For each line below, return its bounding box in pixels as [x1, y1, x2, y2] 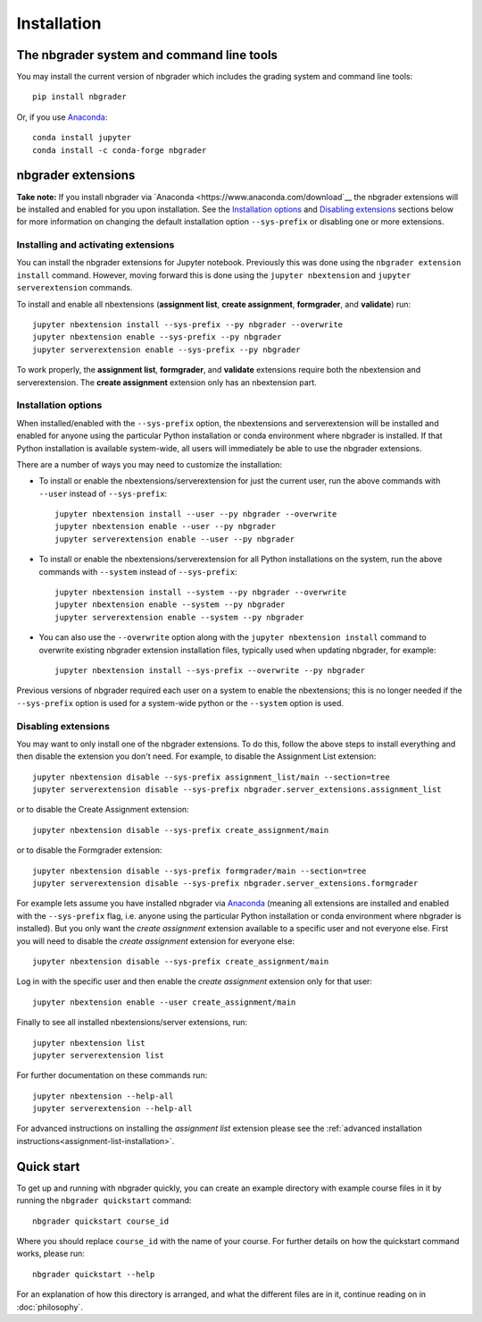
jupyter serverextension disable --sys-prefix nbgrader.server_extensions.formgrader [32, 879, 419, 888]
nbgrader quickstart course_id [32, 1216, 170, 1226]
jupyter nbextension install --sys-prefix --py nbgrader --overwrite [32, 320, 344, 330]
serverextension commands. [16, 282, 133, 293]
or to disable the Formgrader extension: [16, 845, 162, 855]
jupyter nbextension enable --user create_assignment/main [32, 997, 296, 1007]
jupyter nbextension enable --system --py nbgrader [54, 600, 286, 610]
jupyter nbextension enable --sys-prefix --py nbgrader [32, 332, 282, 342]
